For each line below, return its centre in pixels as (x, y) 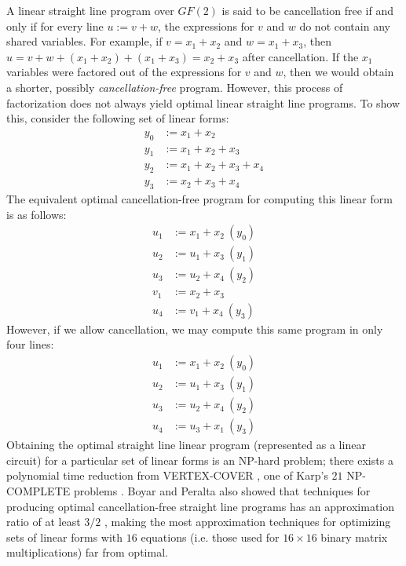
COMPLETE (38, 490)
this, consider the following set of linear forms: (118, 118)
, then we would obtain (338, 72)
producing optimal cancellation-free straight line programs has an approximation (201, 506)
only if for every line (55, 26)
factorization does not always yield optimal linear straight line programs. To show (203, 102)
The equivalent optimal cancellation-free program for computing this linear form (199, 199)
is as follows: (37, 214)
